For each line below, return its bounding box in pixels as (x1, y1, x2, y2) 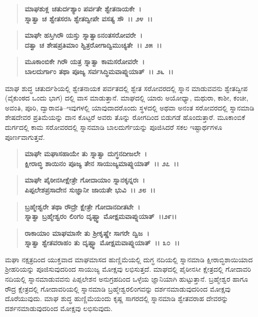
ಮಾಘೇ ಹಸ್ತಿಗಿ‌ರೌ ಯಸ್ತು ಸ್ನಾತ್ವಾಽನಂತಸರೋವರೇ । (24, 30, 143, 40)
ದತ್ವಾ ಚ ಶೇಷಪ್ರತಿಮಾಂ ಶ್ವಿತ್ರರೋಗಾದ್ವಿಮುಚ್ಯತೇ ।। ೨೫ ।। (24, 39, 162, 50)
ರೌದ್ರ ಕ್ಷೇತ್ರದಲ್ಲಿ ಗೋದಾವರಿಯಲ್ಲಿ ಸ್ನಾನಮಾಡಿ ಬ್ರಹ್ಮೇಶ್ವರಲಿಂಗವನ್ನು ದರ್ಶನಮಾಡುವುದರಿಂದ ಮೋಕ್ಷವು (5, 283, 231, 294)
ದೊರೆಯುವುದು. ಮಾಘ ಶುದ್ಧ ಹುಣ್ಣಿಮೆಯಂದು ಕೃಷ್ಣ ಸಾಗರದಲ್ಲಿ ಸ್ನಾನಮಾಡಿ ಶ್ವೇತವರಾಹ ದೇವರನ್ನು (5, 293, 229, 304)
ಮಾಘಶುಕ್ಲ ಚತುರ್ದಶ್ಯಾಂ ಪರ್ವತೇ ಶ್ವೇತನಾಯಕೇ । (24, 3, 142, 13)
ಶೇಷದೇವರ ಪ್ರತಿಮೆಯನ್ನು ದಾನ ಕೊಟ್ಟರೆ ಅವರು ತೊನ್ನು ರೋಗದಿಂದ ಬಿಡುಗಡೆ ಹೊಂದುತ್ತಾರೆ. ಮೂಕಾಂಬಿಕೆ (5, 112, 245, 122)
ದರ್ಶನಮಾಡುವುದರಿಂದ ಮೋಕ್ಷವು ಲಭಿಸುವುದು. (5, 303, 113, 313)
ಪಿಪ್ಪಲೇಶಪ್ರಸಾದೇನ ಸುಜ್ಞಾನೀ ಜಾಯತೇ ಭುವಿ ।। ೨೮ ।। (24, 184, 156, 195)
